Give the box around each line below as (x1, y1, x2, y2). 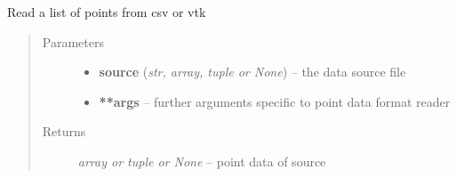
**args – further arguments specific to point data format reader (99, 92, 451, 110)
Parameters (42, 32, 104, 51)
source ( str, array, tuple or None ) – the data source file (99, 62, 406, 81)
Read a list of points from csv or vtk (7, 3, 206, 20)
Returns (42, 122, 86, 141)
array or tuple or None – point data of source (77, 151, 326, 170)
